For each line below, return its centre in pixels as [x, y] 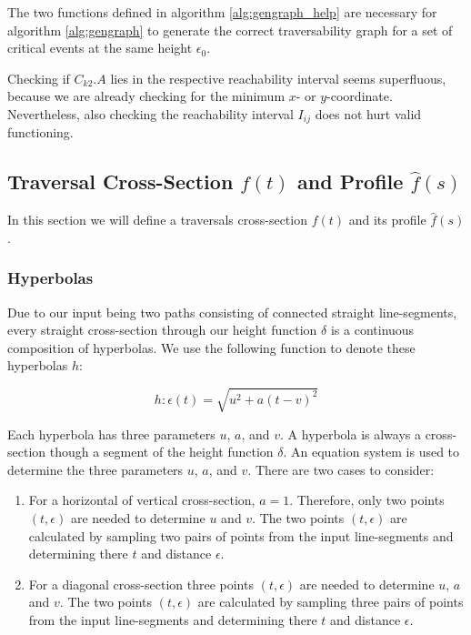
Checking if [39, 78]
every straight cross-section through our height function [162, 330]
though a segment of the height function [161, 452]
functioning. [40, 132]
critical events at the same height [100, 48]
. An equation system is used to [371, 452]
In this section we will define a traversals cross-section [157, 220]
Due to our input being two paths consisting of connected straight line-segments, [232, 312]
